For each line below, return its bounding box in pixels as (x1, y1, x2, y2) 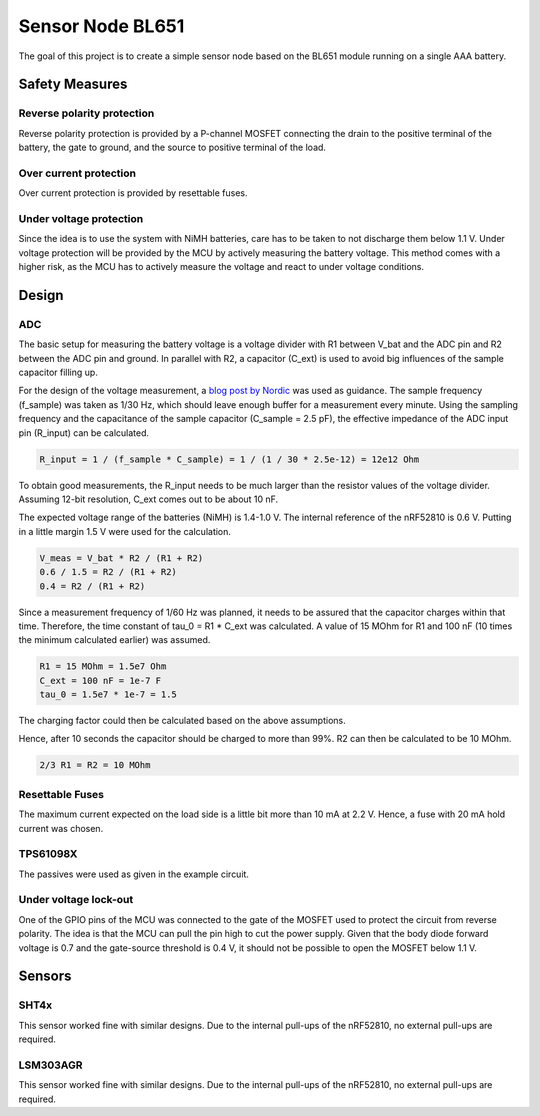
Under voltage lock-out (18, 893, 134, 907)
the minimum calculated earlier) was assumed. (18, 634, 211, 646)
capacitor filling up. (18, 366, 99, 379)
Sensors (18, 968, 72, 985)
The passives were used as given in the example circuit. (18, 868, 250, 880)
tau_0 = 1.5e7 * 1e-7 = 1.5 (39, 689, 177, 700)
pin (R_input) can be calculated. (18, 426, 150, 439)
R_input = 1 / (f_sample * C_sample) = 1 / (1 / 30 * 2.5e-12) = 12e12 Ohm (39, 453, 420, 465)
